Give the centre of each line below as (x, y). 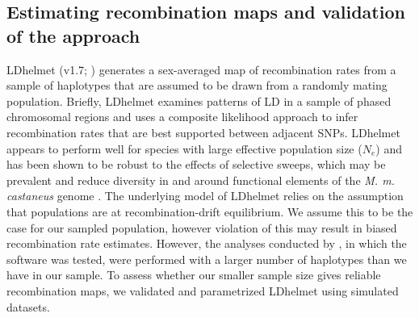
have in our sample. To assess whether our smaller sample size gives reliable (194, 275)
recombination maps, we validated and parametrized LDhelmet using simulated (203, 290)
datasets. (28, 306)
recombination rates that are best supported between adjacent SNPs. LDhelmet (203, 132)
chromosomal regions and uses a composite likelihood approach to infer (182, 117)
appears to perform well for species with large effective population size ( (184, 148)
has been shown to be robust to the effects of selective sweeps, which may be (196, 164)
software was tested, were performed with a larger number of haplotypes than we (207, 259)
